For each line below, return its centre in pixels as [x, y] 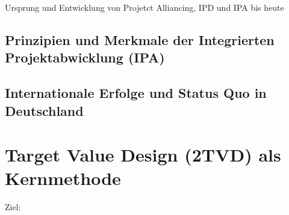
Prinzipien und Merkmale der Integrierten [140, 39]
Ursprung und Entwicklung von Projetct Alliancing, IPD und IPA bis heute [144, 7]
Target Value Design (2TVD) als [143, 155]
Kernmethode [63, 178]
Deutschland [44, 110]
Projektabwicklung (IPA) [85, 57]
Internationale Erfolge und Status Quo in [136, 93]
